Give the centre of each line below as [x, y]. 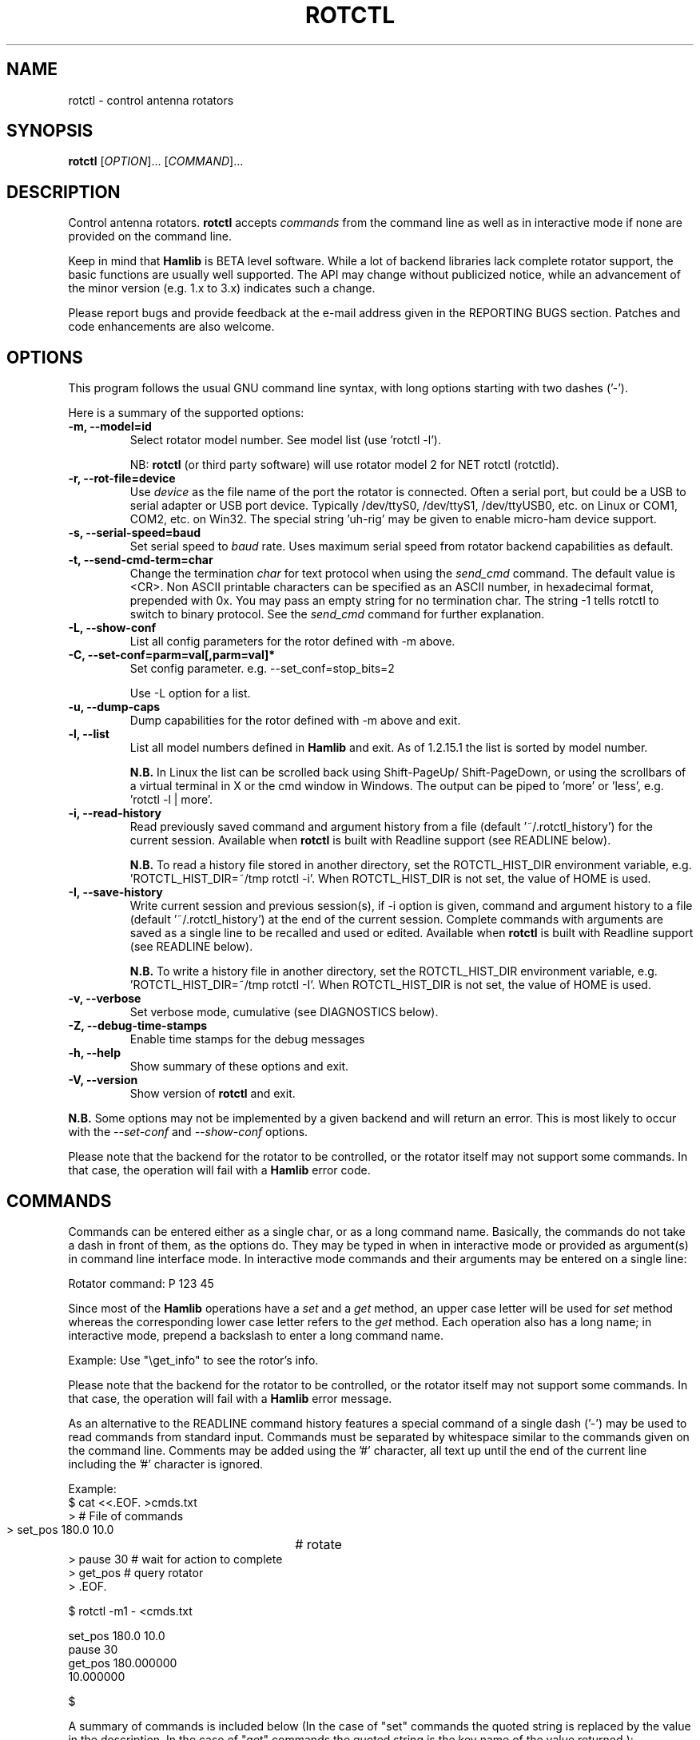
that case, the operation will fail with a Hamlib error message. [230, 1398]
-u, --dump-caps [114, 707]
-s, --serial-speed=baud [134, 533]
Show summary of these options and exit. [239, 1067]
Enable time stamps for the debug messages [247, 1039]
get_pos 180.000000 [123, 1663]
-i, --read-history [115, 813]
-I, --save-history [115, 892]
